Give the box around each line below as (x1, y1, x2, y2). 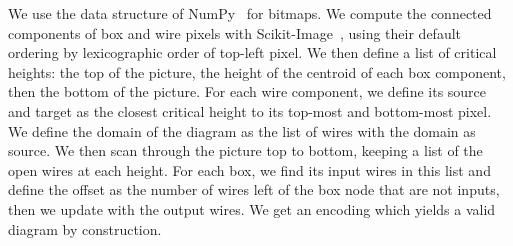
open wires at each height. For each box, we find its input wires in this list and (8, 159, 491, 180)
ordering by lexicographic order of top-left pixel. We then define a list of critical (8, 42, 497, 63)
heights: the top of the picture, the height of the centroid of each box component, (8, 61, 506, 82)
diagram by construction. (8, 218, 162, 239)
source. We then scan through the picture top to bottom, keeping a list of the (8, 140, 483, 161)
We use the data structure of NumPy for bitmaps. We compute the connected (8, 3, 492, 23)
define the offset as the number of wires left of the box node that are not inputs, (8, 179, 500, 200)
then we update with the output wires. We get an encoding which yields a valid (8, 198, 496, 219)
